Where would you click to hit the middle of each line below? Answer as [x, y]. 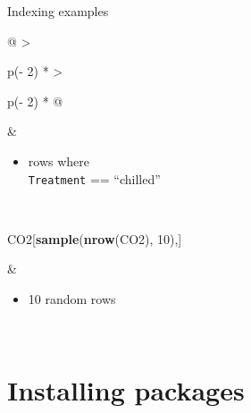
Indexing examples [58, 11]
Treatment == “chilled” [94, 178]
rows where [59, 160]
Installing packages [126, 390]
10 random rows [72, 299]
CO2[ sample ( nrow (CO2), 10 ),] [95, 238]
